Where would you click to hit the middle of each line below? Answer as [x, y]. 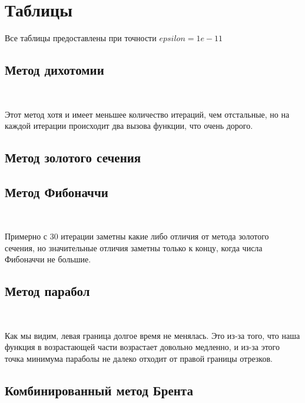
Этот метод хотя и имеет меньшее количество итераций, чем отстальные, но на [147, 114]
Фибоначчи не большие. [48, 259]
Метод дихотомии [54, 70]
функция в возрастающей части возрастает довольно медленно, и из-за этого [142, 347]
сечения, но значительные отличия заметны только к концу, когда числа [134, 247]
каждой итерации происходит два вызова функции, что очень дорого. [129, 126]
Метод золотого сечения [73, 157]
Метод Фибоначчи [57, 191]
